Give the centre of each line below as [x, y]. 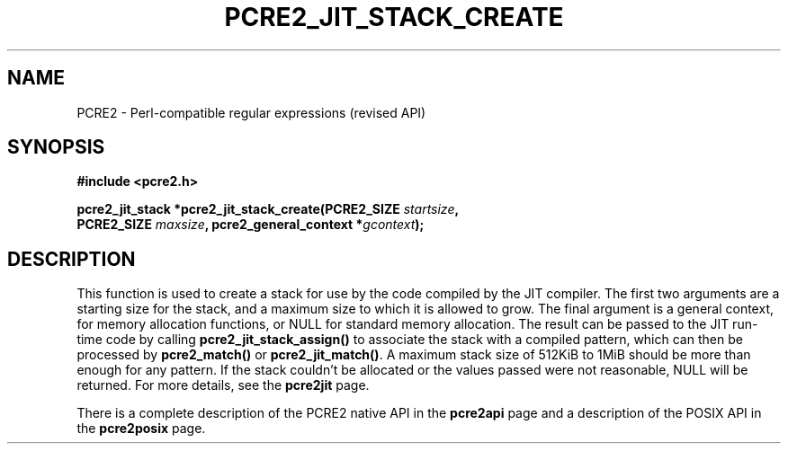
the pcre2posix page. [141, 429]
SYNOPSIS [56, 147]
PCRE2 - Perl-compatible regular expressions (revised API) [251, 112]
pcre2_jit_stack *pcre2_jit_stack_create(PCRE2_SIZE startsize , [268, 209]
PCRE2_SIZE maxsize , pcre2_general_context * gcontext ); [251, 225]
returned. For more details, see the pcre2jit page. [223, 385]
